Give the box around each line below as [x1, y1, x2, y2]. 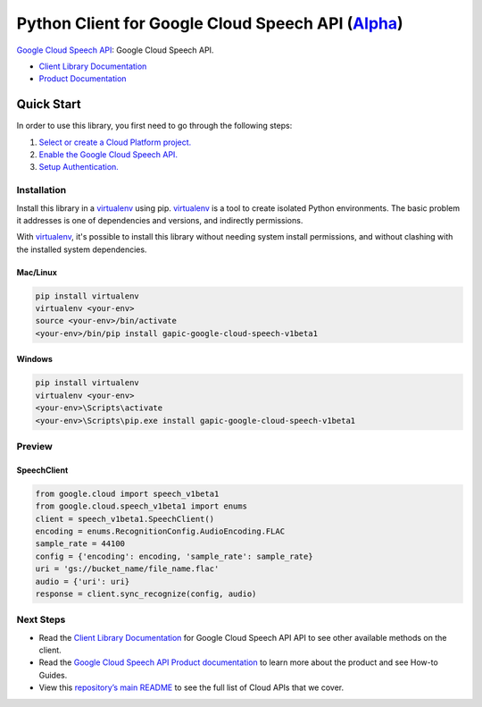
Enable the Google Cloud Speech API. [38, 149, 179, 160]
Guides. [38, 669, 68, 680]
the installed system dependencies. [16, 244, 147, 255]
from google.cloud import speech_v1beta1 [35, 488, 220, 499]
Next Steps [16, 613, 66, 626]
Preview [16, 440, 53, 452]
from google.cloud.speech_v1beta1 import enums [35, 501, 247, 511]
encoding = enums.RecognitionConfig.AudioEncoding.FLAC [35, 526, 286, 536]
